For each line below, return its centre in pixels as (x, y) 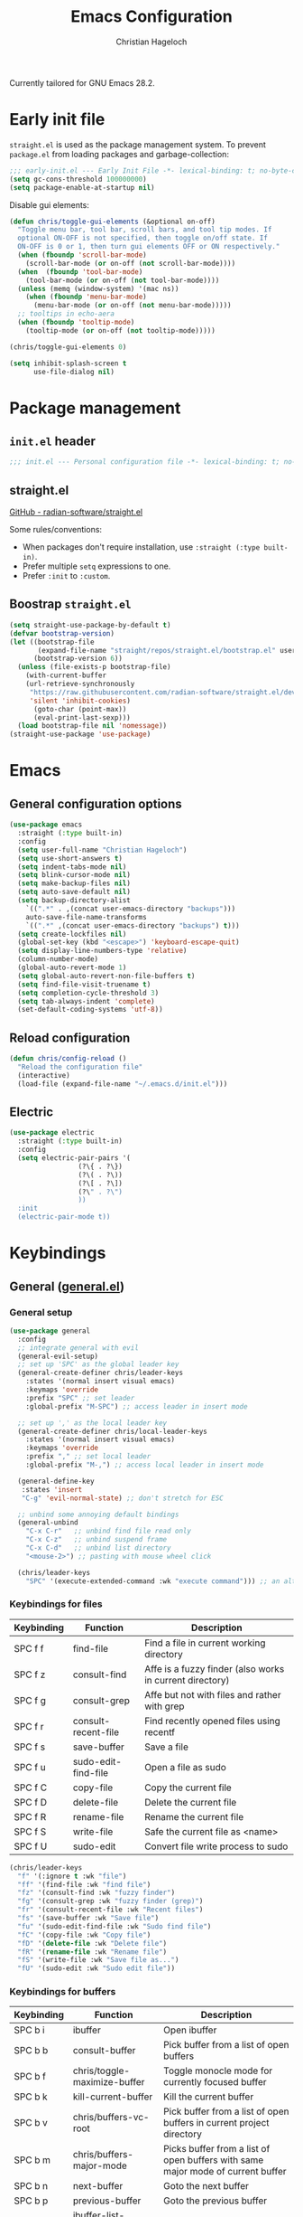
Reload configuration (70, 1038)
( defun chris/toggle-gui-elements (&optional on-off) (113, 222)
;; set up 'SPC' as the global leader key (98, 1364)
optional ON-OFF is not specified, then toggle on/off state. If (143, 238)
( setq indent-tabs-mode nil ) (72, 867)
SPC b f (30, 2077)
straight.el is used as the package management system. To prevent (138, 144)
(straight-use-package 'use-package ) (80, 734)
